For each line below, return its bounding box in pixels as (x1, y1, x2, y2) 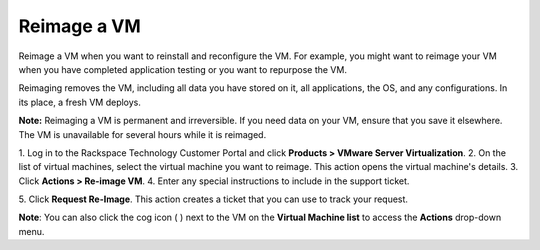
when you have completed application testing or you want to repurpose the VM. (18, 63, 347, 75)
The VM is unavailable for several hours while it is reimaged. (18, 128, 267, 140)
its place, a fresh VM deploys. (18, 96, 142, 108)
